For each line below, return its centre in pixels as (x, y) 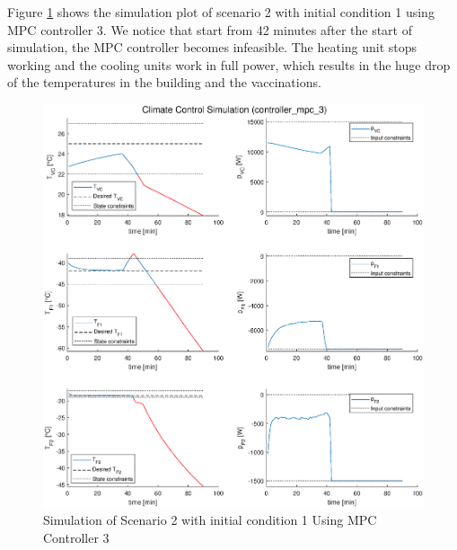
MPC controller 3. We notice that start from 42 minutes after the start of (210, 29)
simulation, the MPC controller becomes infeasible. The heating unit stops (212, 47)
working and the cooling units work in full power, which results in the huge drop (229, 64)
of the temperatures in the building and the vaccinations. (164, 82)
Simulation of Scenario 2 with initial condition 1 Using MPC (210, 520)
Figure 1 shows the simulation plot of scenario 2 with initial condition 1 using (221, 12)
